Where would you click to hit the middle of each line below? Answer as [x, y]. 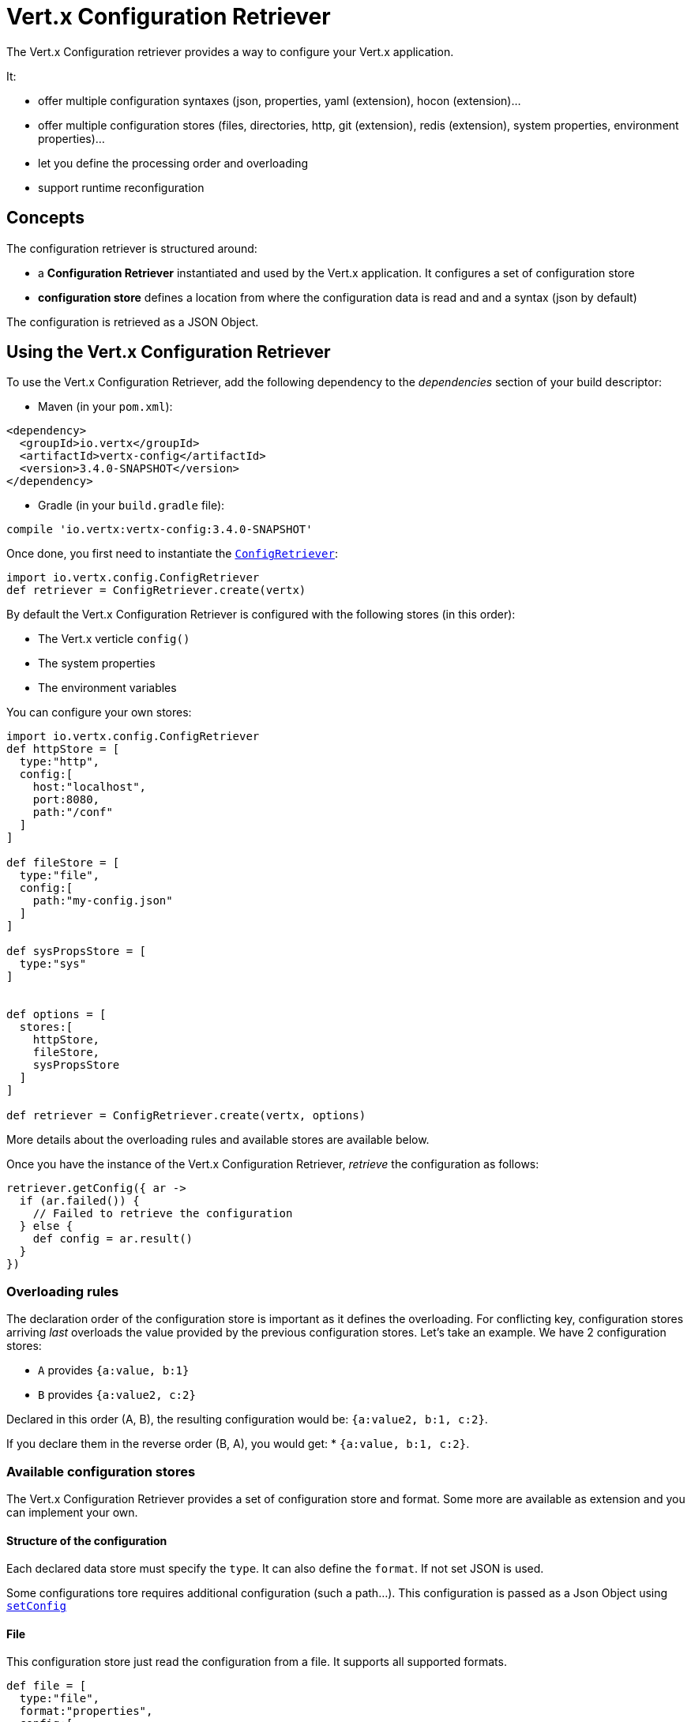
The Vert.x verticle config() [114, 639]
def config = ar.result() [113, 1239]
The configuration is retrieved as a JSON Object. [133, 321]
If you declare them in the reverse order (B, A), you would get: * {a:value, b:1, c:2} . [238, 1444]
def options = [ [56, 1015]
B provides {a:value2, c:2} [117, 1395]
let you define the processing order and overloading [173, 163]
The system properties [97, 664]
